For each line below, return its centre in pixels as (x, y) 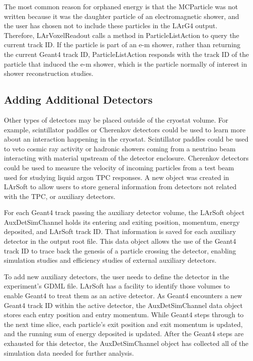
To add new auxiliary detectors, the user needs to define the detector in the (117, 276)
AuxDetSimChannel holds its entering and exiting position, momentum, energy (122, 222)
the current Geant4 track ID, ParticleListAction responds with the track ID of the (126, 54)
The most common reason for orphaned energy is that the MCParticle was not (121, 6)
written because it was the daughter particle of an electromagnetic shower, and (122, 16)
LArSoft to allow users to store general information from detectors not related (120, 187)
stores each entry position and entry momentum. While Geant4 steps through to (124, 315)
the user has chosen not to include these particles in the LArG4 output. (111, 26)
